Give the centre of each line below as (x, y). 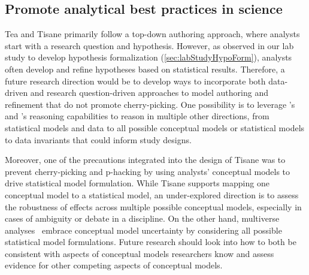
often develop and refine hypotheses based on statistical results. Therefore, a (145, 69)
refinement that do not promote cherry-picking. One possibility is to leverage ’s (150, 104)
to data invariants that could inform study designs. (98, 139)
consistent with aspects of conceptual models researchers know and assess (140, 253)
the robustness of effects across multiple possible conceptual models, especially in (153, 206)
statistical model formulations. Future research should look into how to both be (151, 242)
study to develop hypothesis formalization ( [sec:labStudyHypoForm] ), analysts (149, 57)
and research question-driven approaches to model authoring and (149, 93)
